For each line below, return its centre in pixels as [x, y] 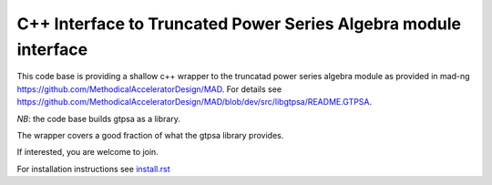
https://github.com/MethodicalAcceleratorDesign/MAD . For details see [149, 89]
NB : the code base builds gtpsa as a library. [99, 118]
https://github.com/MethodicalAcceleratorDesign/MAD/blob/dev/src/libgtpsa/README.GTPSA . [195, 102]
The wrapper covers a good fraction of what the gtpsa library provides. [150, 135]
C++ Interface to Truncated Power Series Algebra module [239, 24]
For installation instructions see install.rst [93, 169]
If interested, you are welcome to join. [87, 152]
